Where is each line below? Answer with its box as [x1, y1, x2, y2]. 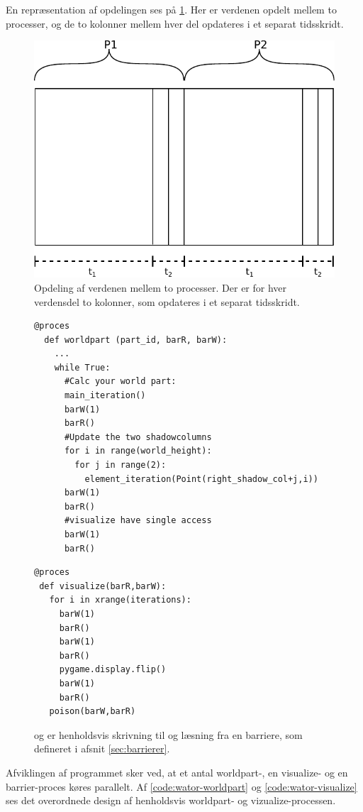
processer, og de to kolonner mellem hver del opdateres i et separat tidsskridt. [6, 16, 344, 31]
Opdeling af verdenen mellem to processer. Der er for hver [34, 280, 287, 295]
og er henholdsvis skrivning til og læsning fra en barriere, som [34, 727, 303, 742]
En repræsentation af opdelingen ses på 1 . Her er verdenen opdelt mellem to [6, 2, 337, 16]
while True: [54, 362, 111, 373]
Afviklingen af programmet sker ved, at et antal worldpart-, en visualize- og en [6, 764, 348, 779]
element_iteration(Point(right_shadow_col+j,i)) [84, 473, 318, 484]
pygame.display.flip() [59, 664, 167, 675]
